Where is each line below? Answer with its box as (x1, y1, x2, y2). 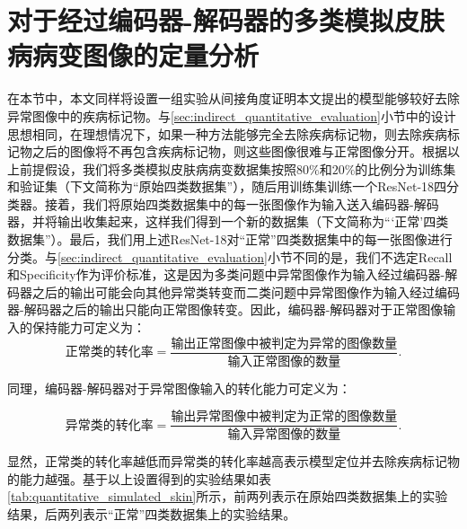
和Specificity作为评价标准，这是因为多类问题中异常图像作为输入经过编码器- (7, 265, 445, 284)
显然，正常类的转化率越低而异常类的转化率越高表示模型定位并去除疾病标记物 (7, 452, 460, 471)
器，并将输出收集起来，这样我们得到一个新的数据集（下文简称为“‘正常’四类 (7, 212, 449, 231)
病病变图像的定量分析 (7, 37, 260, 74)
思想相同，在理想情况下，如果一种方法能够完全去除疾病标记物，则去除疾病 (7, 124, 447, 143)
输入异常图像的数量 (227, 428, 341, 442)
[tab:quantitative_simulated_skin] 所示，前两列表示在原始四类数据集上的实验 (7, 487, 448, 506)
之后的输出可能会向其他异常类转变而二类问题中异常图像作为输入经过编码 (31, 282, 460, 301)
